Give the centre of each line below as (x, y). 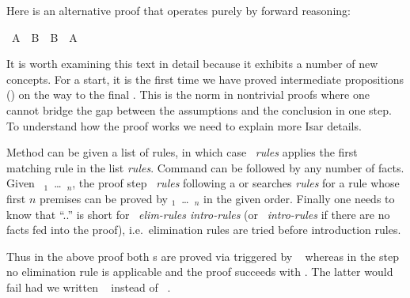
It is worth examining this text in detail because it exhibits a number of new (192, 64)
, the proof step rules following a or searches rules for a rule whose (236, 183)
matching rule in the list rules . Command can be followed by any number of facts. (205, 167)
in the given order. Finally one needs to (299, 198)
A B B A (44, 37)
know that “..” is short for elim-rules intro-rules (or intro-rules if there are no (198, 214)
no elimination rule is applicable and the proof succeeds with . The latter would (200, 272)
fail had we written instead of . (89, 287)
